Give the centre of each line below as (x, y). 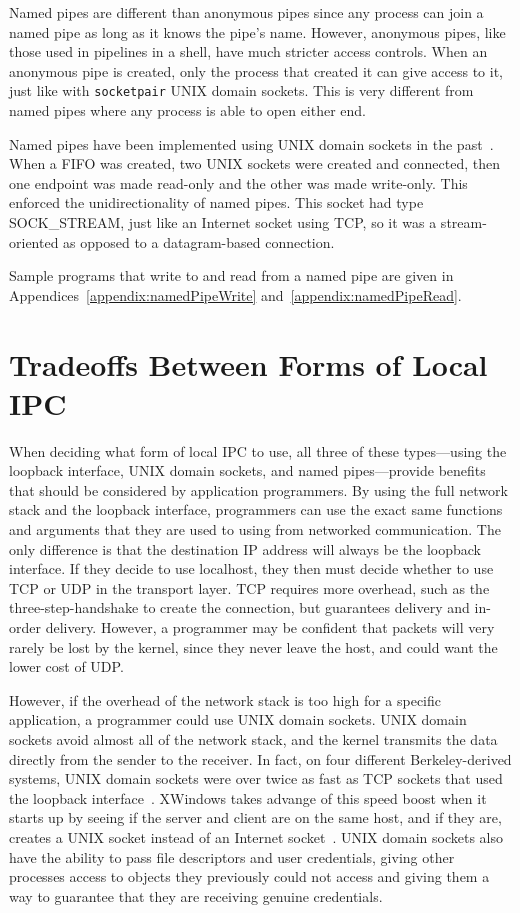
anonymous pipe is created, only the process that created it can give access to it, (256, 70)
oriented (34, 241)
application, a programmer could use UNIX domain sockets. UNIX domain (238, 719)
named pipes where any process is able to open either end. (188, 110)
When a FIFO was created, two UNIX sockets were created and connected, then (255, 163)
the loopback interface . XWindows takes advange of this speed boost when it (248, 797)
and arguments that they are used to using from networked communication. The (255, 529)
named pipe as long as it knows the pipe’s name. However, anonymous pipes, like (257, 31)
